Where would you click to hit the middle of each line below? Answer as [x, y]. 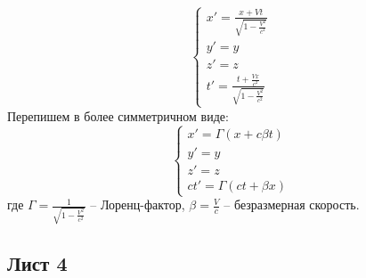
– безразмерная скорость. [292, 204]
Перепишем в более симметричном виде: [118, 115]
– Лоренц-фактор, [138, 204]
